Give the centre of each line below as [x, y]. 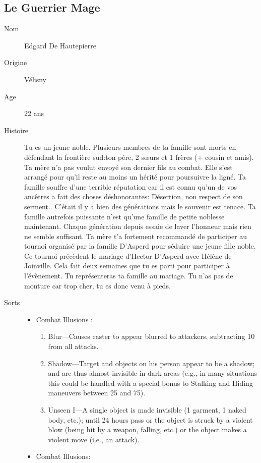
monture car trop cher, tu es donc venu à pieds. [97, 285]
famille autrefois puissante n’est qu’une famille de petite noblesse [124, 216]
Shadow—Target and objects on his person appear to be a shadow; [151, 363]
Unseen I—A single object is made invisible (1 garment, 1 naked [147, 410]
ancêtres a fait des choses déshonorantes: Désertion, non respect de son [134, 196]
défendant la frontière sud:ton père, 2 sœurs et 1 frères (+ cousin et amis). [139, 157]
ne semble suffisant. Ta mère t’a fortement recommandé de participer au [136, 236]
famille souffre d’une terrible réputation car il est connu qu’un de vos [131, 186]
